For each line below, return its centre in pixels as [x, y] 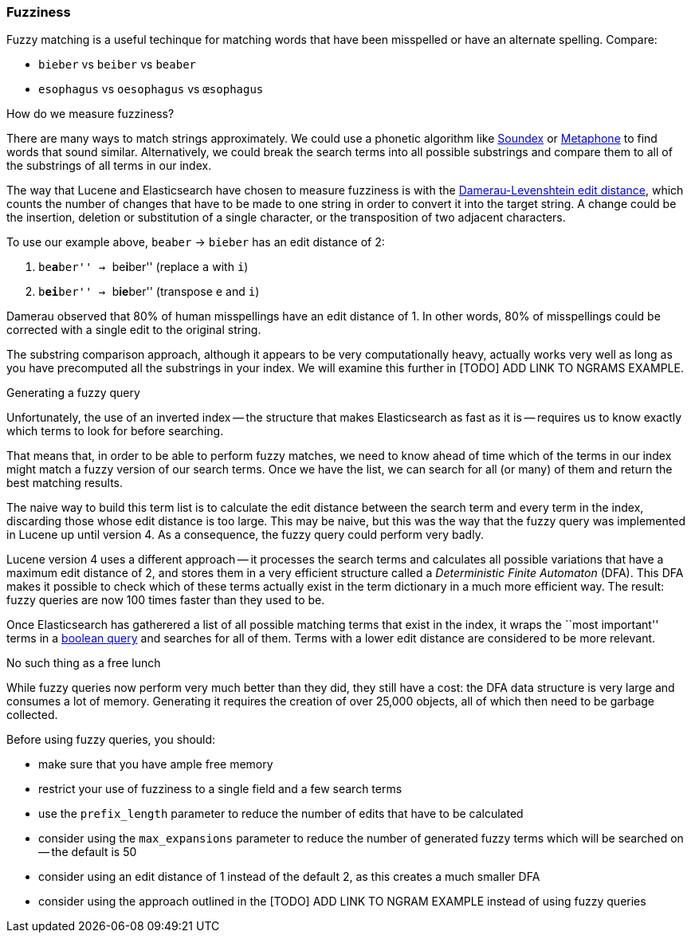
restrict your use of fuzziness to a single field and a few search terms [220, 789]
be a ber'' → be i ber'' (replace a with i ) [143, 267]
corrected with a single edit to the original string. [134, 330]
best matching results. [65, 483]
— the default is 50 [88, 852]
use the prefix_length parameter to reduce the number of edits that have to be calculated [281, 814]
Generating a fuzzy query [73, 393]
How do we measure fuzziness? [90, 114]
